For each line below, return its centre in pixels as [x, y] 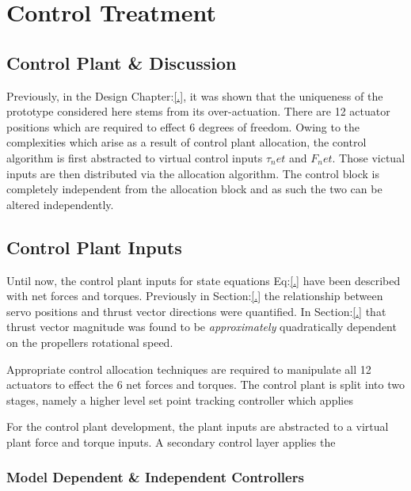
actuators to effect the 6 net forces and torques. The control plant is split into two [205, 384]
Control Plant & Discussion [122, 62]
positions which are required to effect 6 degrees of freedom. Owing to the [183, 126]
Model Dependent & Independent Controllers [155, 477]
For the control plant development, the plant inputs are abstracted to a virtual [198, 426]
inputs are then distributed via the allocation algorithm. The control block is [193, 173]
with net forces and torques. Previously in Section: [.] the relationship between [195, 296]
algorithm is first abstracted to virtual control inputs [135, 157]
